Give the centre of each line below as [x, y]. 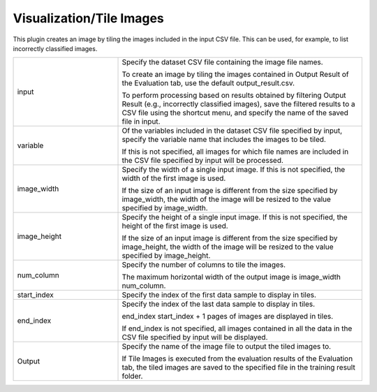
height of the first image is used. [175, 226]
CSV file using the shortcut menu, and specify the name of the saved [235, 113]
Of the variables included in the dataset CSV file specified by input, [232, 131]
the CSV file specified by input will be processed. [203, 161]
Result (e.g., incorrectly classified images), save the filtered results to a [238, 104]
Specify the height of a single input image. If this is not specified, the [235, 217]
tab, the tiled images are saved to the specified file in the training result [238, 368]
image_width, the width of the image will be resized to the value [227, 199]
